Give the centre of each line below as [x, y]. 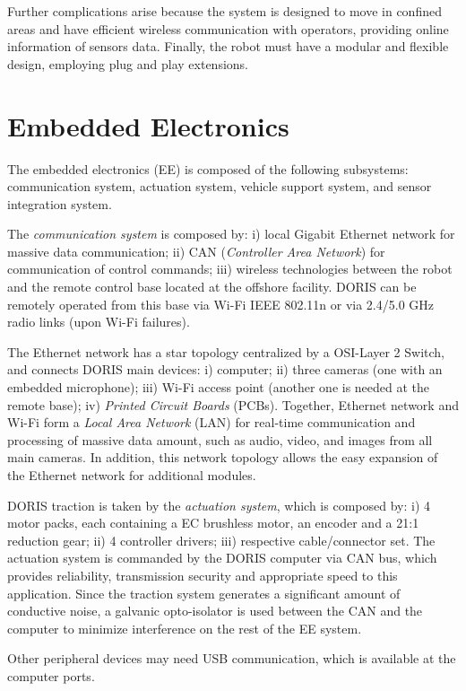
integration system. [60, 203]
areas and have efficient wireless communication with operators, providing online [228, 28]
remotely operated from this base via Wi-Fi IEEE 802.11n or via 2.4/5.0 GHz [221, 304]
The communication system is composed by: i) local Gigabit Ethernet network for [231, 234]
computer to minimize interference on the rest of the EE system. [185, 628]
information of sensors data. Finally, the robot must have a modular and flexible [228, 46]
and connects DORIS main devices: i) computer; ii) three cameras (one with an [225, 369]
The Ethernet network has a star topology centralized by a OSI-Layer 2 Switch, [226, 351]
